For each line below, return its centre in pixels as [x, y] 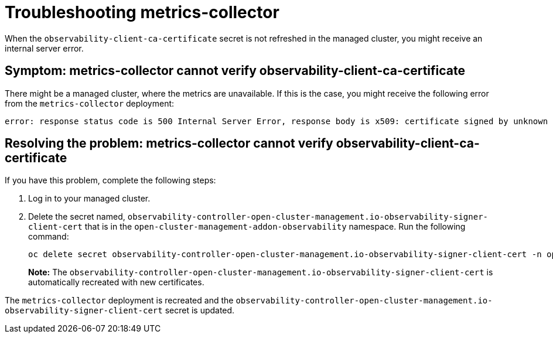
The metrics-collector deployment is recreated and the [119, 301]
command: [49, 237]
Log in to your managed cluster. [89, 199]
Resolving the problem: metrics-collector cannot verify [169, 144]
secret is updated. [200, 310]
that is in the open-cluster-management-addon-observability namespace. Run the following [275, 227]
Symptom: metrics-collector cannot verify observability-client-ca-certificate [235, 71]
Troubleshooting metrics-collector [142, 12]
